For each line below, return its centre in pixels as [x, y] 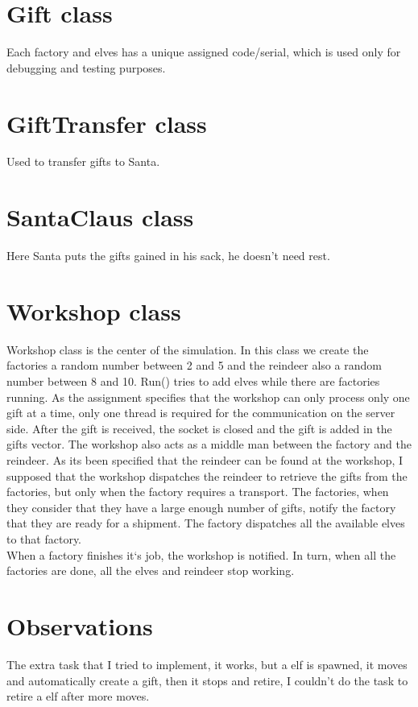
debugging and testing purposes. [86, 67]
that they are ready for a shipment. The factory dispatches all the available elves [206, 523]
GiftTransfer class [107, 123]
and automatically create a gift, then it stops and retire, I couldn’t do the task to [207, 680]
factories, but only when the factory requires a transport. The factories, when [198, 492]
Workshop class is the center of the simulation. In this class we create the [188, 349]
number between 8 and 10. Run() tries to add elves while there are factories [193, 381]
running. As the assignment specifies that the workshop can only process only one [208, 397]
